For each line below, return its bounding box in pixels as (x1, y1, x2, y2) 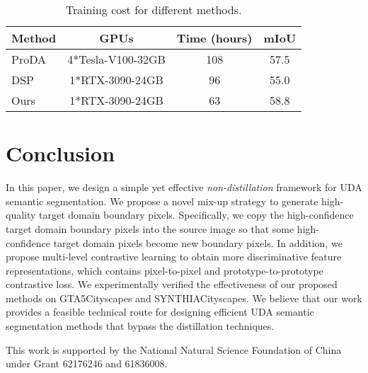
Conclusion (6, 139, 115, 168)
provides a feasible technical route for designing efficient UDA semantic (6, 304, 314, 319)
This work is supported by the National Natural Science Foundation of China (6, 342, 342, 357)
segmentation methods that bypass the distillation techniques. (6, 319, 275, 333)
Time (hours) (176, 30, 253, 46)
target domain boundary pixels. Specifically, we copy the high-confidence (39, 207, 354, 222)
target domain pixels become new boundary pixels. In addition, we (53, 235, 343, 250)
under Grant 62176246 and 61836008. (6, 356, 168, 371)
